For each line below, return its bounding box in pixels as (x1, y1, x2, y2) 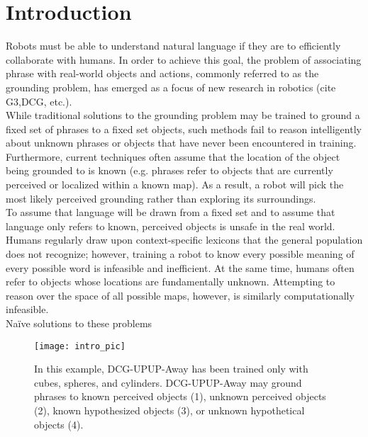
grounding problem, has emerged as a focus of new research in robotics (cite (6, 79, 336, 94)
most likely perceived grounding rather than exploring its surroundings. (6, 191, 316, 205)
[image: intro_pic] (34, 341, 126, 351)
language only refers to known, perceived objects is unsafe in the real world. (6, 218, 335, 233)
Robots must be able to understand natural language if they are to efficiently (6, 38, 341, 53)
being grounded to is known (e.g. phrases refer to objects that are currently (6, 163, 333, 178)
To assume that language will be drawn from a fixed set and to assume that (6, 205, 335, 220)
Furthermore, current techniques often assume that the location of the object (6, 149, 340, 164)
